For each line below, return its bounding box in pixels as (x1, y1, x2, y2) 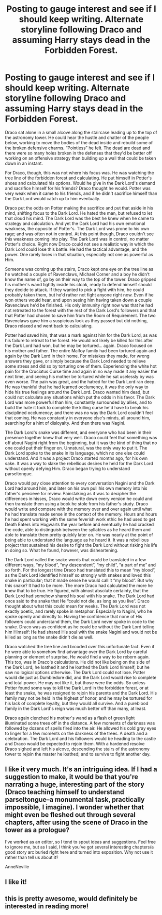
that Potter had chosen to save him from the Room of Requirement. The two (5, 312, 156, 318)
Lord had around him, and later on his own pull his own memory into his (5, 485, 147, 491)
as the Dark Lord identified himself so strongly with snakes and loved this (5, 572, 151, 578)
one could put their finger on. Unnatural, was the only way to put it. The (5, 445, 147, 450)
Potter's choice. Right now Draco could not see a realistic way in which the (5, 241, 154, 247)
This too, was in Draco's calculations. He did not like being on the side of (5, 659, 150, 665)
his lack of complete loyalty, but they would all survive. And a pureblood (5, 700, 148, 706)
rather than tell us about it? (5, 854, 59, 860)
